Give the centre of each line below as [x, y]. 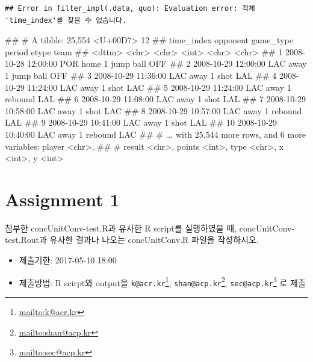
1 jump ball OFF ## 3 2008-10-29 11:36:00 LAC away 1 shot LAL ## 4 [141, 75]
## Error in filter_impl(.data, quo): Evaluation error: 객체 [130, 8]
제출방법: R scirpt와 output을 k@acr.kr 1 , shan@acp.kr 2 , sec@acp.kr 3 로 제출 [162, 281]
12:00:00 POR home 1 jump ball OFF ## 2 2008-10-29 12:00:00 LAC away [167, 63]
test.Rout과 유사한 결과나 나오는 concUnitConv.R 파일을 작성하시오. [132, 240]
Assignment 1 [62, 199]
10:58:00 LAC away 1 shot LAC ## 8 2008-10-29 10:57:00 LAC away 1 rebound [153, 110]
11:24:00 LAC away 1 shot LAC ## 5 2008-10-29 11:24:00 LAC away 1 [159, 87]
